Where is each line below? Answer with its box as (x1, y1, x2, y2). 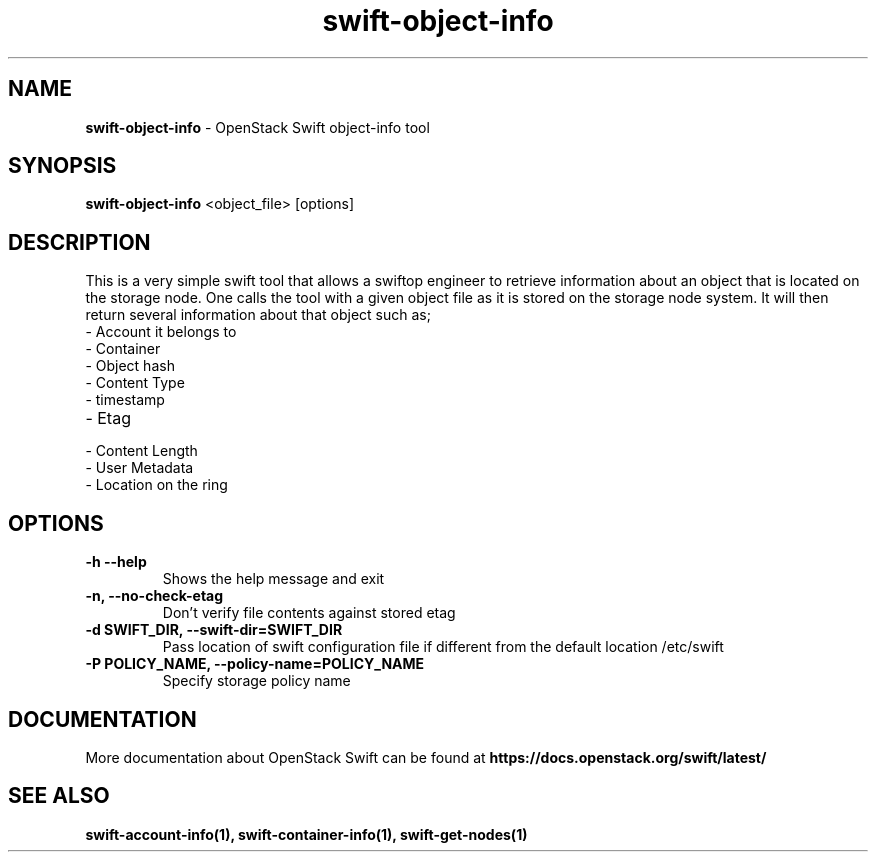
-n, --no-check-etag (85, 587, 224, 605)
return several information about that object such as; (85, 306, 431, 324)
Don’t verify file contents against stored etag (162, 604, 456, 622)
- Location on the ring (85, 476, 228, 494)
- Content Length (85, 442, 198, 460)
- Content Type (85, 374, 185, 392)
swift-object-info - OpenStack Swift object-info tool (85, 118, 430, 136)
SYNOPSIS (8, 153, 117, 179)
